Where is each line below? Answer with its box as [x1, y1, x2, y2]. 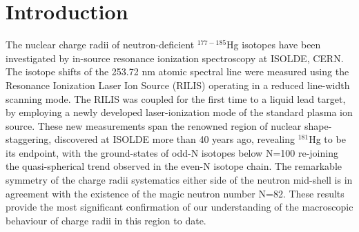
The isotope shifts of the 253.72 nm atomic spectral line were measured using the [6, 64, 349, 79]
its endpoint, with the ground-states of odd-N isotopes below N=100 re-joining [6, 145, 338, 159]
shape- [304, 118, 332, 133]
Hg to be [309, 132, 346, 146]
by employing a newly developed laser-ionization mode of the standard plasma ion [6, 105, 353, 119]
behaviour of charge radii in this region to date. [6, 213, 206, 227]
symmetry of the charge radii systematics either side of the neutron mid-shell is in [6, 173, 353, 187]
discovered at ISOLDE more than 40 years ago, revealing [54, 132, 295, 146]
